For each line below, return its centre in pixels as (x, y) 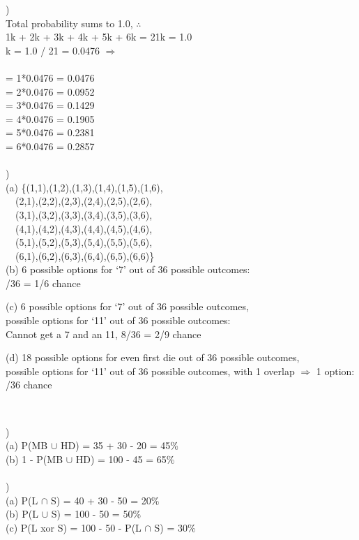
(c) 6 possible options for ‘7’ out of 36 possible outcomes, (127, 306)
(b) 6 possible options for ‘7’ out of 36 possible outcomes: (128, 269)
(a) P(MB (27, 445)
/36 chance (29, 385)
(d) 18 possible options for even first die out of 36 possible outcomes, (153, 357)
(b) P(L (22, 514)
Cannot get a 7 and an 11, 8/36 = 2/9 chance (104, 334)
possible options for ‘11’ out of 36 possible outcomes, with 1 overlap (150, 371)
